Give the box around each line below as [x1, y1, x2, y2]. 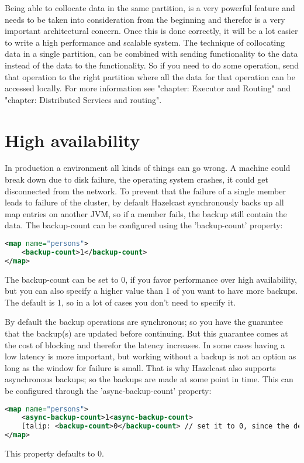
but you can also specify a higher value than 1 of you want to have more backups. [5, 284, 298, 297]
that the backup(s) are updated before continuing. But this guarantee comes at [5, 327, 288, 339]
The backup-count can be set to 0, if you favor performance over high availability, [5, 273, 297, 285]
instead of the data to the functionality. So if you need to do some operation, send [5, 59, 299, 71]
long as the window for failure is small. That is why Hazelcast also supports [5, 361, 276, 373]
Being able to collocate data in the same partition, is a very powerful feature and [5, 2, 295, 13]
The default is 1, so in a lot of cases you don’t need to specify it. [5, 296, 236, 308]
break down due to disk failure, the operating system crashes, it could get [5, 173, 268, 186]
